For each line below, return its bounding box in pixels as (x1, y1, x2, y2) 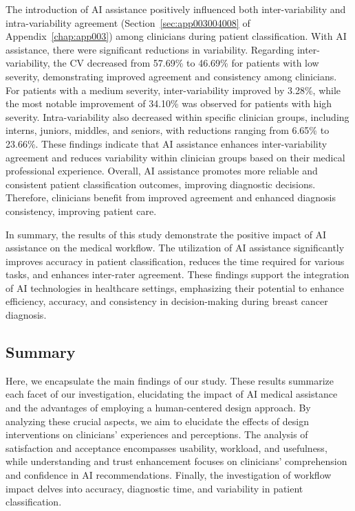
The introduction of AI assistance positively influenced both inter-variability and (6, 2, 346, 16)
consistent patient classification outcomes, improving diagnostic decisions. (6, 177, 316, 191)
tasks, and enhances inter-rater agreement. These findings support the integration (6, 267, 349, 282)
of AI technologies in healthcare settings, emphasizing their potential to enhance (6, 280, 344, 295)
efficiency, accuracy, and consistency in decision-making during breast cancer (6, 294, 328, 308)
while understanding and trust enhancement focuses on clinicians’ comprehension (6, 454, 347, 468)
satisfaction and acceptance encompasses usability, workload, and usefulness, (6, 440, 327, 455)
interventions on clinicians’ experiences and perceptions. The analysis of (6, 427, 308, 442)
